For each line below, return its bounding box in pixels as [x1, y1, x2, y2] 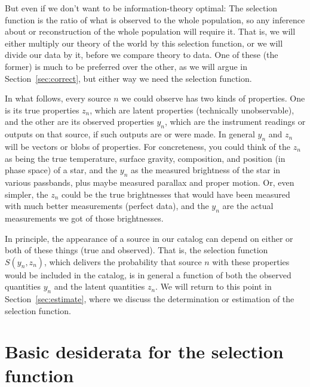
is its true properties [5, 103, 79, 116]
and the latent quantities [54, 280, 145, 293]
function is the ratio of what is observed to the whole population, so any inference [5, 13, 305, 26]
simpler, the [5, 188, 48, 200]
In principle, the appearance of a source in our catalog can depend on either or [5, 232, 293, 244]
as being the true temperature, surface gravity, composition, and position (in [5, 152, 286, 164]
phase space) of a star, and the [5, 164, 118, 176]
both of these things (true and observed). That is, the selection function [5, 244, 268, 256]
